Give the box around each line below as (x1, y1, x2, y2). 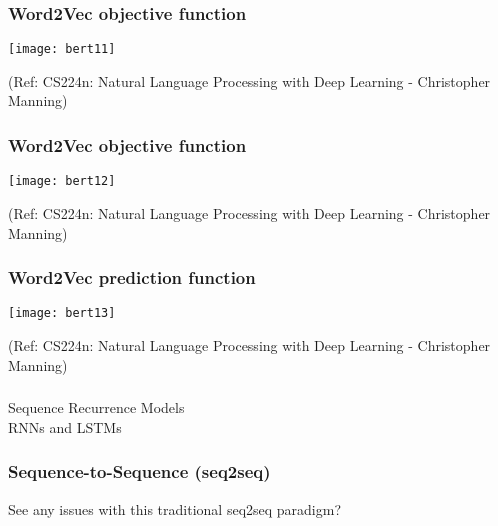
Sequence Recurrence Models (8, 397, 185, 418)
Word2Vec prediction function (8, 265, 256, 290)
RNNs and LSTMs (8, 416, 122, 437)
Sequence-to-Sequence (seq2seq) (8, 459, 271, 484)
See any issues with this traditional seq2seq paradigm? (8, 498, 342, 519)
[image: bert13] (8, 306, 116, 321)
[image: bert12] (8, 174, 116, 189)
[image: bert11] (8, 42, 116, 57)
